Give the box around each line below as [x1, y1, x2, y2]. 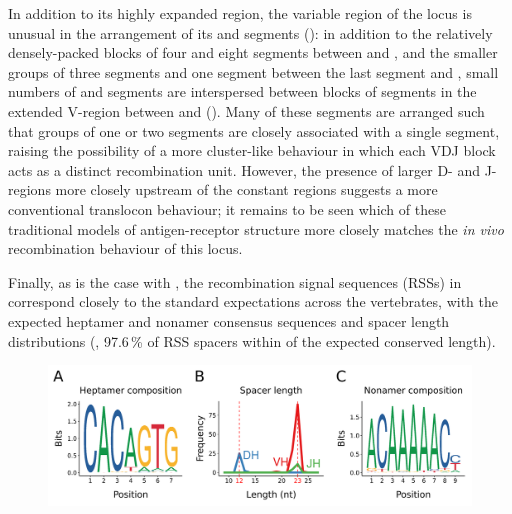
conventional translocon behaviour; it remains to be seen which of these [8, 198, 446, 219]
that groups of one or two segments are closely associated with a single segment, [8, 120, 500, 141]
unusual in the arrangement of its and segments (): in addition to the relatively [8, 22, 493, 43]
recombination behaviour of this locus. [8, 238, 243, 259]
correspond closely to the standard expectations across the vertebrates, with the [8, 291, 498, 312]
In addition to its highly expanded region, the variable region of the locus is [8, 3, 472, 23]
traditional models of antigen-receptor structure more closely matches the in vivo [8, 218, 504, 239]
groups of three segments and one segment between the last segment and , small [8, 61, 499, 82]
